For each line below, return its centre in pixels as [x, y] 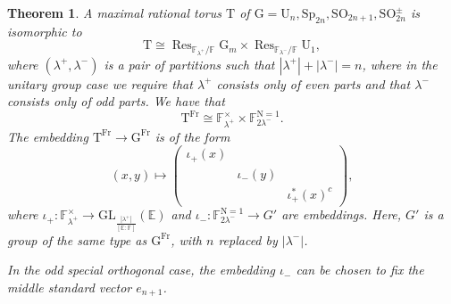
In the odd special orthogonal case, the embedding [142, 270]
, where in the [400, 64]
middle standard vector [70, 287]
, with [186, 239]
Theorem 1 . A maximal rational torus [115, 12]
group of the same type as [77, 239]
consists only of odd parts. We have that [116, 101]
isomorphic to [45, 31]
